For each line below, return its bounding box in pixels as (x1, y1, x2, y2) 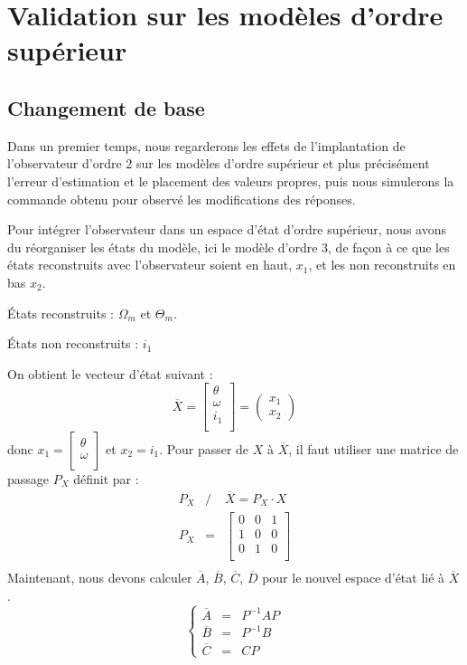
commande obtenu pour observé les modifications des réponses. (7, 189, 356, 208)
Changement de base (7, 93, 205, 121)
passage (7, 469, 50, 488)
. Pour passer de (159, 439, 249, 458)
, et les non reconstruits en (308, 255, 456, 274)
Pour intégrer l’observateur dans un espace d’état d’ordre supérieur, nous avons (7, 220, 446, 239)
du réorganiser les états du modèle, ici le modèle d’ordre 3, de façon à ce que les (7, 237, 450, 256)
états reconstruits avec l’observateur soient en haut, (7, 255, 293, 274)
